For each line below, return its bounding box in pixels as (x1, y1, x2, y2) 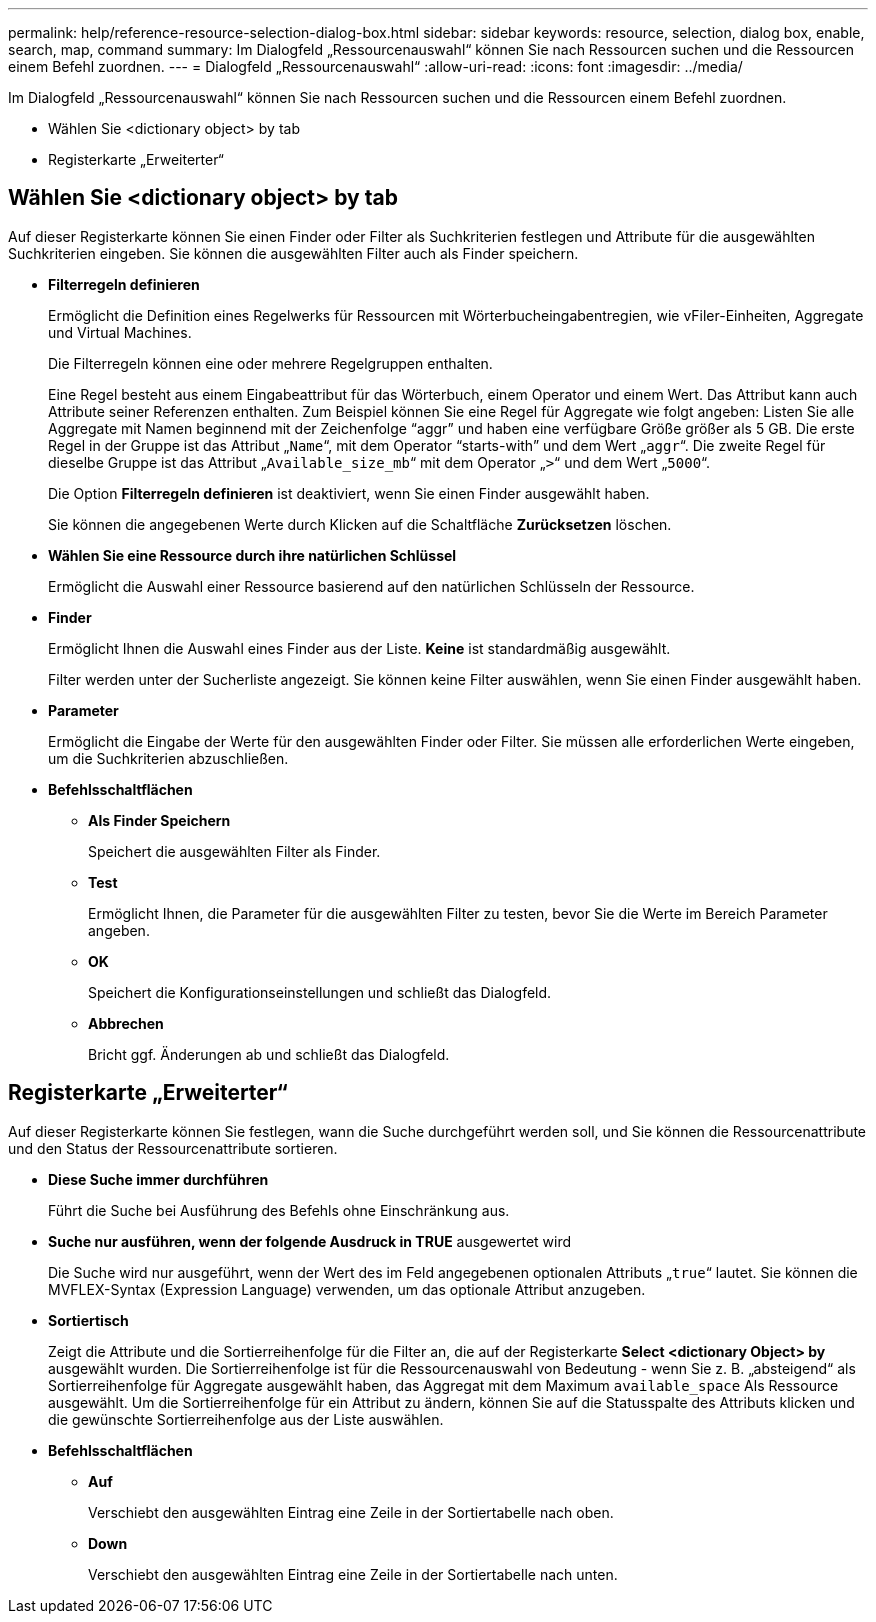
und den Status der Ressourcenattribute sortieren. (8, 1139, 338, 1157)
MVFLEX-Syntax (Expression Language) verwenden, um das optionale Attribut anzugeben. (48, 1280, 646, 1298)
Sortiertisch (48, 1311, 129, 1329)
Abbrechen (88, 1014, 164, 1032)
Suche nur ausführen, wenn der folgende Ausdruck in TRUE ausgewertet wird (48, 1232, 572, 1250)
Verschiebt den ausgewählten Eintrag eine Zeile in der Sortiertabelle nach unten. (88, 1565, 618, 1583)
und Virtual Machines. (48, 323, 192, 341)
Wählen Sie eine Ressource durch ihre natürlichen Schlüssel (48, 546, 457, 564)
